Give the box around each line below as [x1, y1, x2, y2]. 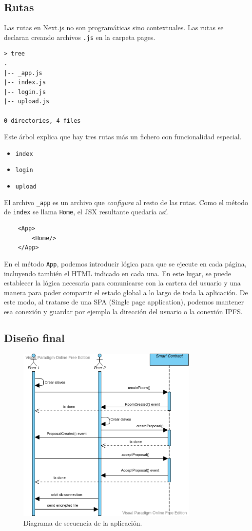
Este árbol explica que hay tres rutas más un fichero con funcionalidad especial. [4, 132, 242, 142]
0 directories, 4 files [4, 117, 81, 124]
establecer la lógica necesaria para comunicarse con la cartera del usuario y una [4, 278, 241, 288]
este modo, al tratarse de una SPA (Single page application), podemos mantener [4, 297, 244, 307]
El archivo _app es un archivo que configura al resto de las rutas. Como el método [4, 197, 249, 207]
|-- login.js [4, 88, 46, 95]
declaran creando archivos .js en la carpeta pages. [4, 32, 155, 42]
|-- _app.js [4, 69, 42, 76]
